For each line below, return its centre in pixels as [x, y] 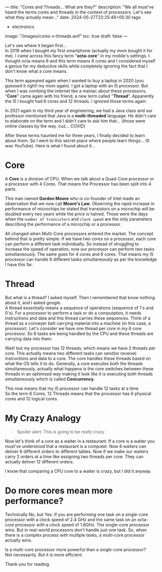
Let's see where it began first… [36, 45]
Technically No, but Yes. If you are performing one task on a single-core [77, 514]
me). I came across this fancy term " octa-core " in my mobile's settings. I [77, 56]
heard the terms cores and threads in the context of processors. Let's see [78, 12]
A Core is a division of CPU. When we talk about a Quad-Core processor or [80, 178]
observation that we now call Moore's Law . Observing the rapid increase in [80, 204]
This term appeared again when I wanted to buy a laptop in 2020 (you [74, 80]
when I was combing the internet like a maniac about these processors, [76, 91]
